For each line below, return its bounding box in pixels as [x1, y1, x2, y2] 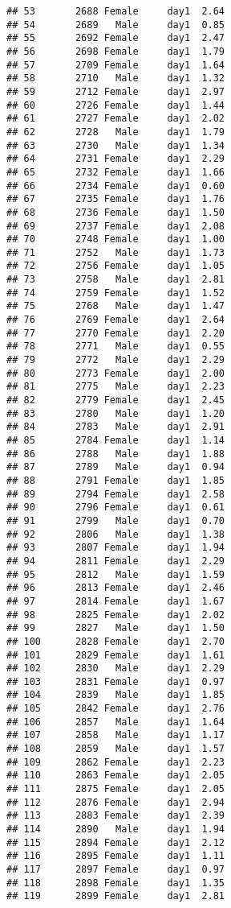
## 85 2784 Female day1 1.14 [6, 435, 225, 446]
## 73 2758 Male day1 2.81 [6, 274, 225, 286]
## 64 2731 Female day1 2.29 [6, 153, 225, 165]
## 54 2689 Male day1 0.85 [6, 19, 225, 31]
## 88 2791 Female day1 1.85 [6, 474, 225, 486]
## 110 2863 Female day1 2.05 [6, 770, 225, 782]
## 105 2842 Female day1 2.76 [6, 703, 225, 715]
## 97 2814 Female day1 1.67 [6, 595, 225, 607]
